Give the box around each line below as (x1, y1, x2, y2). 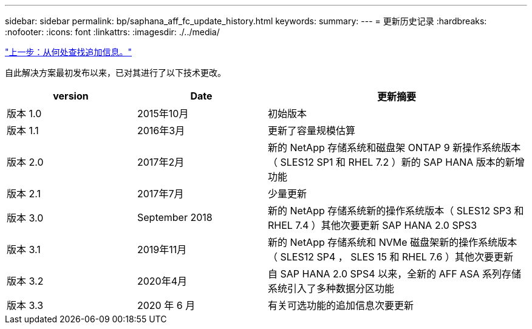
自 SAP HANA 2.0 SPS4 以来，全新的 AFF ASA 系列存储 (268, 268, 521, 280)
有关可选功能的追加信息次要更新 (268, 299, 414, 311)
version (53, 90, 89, 102)
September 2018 (137, 211, 213, 223)
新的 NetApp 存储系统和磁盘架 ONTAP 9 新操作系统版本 (268, 141, 521, 154)
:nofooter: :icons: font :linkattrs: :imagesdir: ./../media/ (5, 27, 220, 37)
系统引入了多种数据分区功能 (268, 282, 395, 294)
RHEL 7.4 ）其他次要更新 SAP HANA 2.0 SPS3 (268, 219, 477, 231)
